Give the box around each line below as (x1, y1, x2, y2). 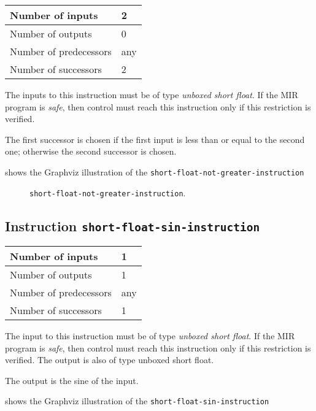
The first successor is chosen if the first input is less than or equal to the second (5, 133, 305, 145)
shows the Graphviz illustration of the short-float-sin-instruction (5, 394, 269, 407)
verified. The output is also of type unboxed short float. (5, 353, 214, 366)
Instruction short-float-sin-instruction (5, 216, 260, 235)
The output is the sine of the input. (5, 374, 139, 386)
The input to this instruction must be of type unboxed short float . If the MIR (5, 329, 295, 342)
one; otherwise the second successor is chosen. (5, 145, 177, 158)
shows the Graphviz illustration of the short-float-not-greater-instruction (5, 165, 304, 178)
